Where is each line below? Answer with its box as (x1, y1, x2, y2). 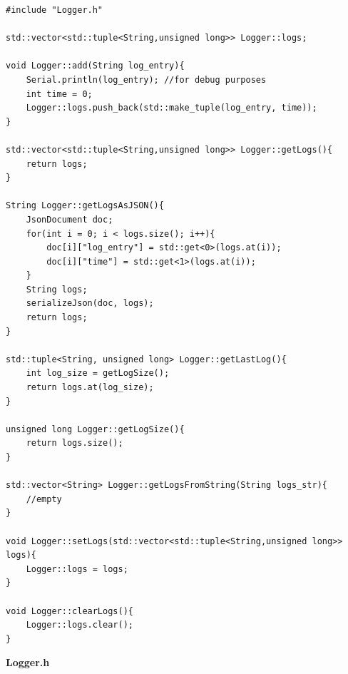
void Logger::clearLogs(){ (6, 606, 133, 616)
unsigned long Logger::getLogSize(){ (6, 424, 185, 434)
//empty (26, 494, 62, 504)
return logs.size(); (26, 438, 123, 449)
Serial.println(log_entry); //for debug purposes (26, 74, 267, 85)
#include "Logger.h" (6, 5, 103, 15)
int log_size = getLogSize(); (26, 368, 170, 379)
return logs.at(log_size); (26, 382, 154, 393)
